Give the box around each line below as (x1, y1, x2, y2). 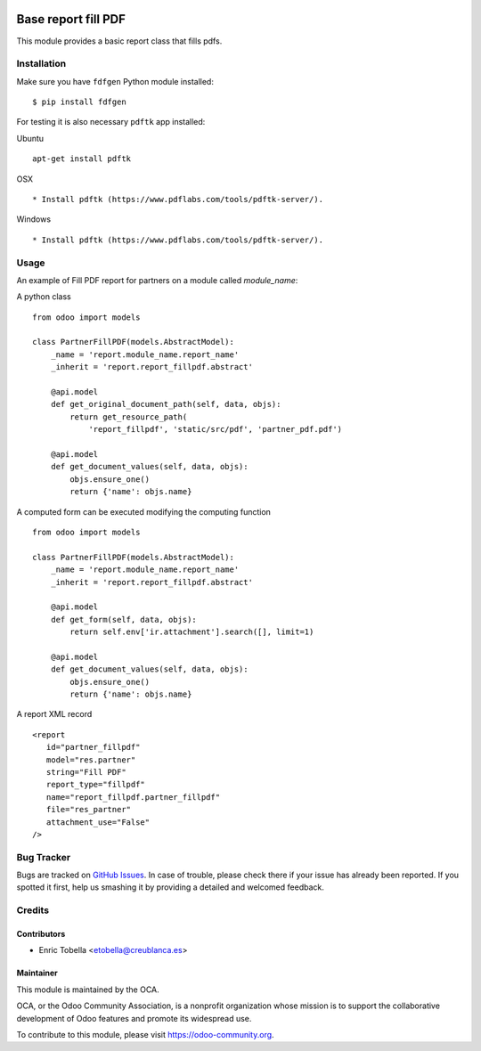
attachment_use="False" (45, 817, 151, 827)
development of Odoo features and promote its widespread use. (16, 1013, 252, 1023)
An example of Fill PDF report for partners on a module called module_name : (16, 274, 298, 285)
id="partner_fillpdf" (45, 742, 141, 753)
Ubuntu (16, 133, 45, 143)
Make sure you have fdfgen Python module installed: (16, 76, 214, 86)
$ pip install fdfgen (32, 97, 126, 107)
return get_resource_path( (69, 411, 188, 422)
